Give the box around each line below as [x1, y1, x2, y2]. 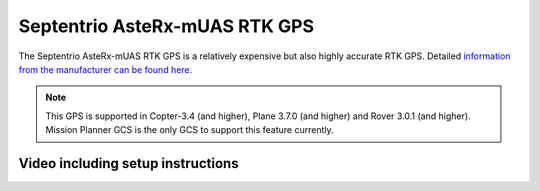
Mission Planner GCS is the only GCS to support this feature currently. [45, 124, 334, 136]
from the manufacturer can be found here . [18, 63, 193, 75]
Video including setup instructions [18, 155, 239, 172]
